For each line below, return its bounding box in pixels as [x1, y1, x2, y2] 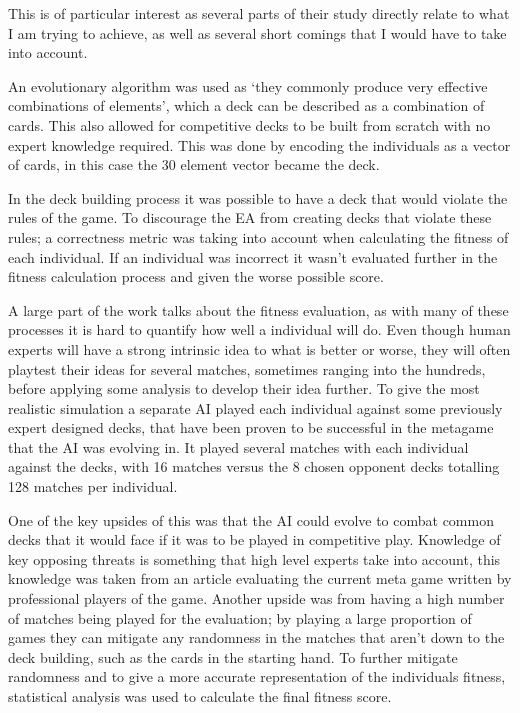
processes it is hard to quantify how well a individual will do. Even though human [8, 319, 511, 340]
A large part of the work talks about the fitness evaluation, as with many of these [8, 299, 509, 320]
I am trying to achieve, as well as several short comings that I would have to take [8, 22, 507, 43]
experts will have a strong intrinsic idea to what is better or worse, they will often [8, 338, 511, 359]
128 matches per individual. [8, 476, 178, 497]
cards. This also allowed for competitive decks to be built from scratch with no [8, 114, 491, 135]
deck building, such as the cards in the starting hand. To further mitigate [8, 646, 458, 667]
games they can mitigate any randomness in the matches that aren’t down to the [8, 627, 505, 648]
